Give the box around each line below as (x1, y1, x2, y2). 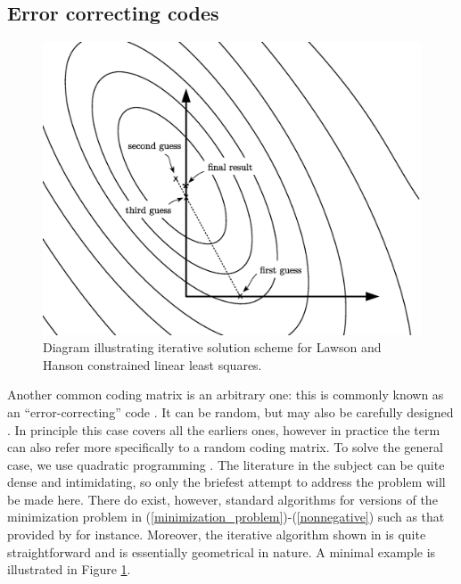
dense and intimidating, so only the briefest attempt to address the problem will (7, 473, 446, 491)
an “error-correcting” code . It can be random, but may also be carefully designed (7, 402, 454, 421)
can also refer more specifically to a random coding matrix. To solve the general (7, 438, 443, 457)
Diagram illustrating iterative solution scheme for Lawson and (43, 338, 382, 357)
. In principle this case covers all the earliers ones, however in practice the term (7, 420, 440, 439)
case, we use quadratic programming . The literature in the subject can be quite (7, 455, 445, 473)
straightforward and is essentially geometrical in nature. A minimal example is (7, 542, 436, 561)
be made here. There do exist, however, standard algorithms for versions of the (7, 489, 438, 508)
